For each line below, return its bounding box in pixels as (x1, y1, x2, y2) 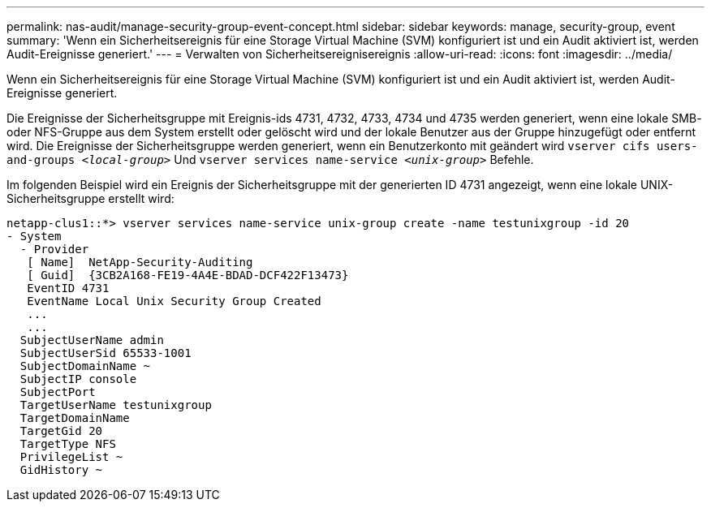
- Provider (19, 243, 89, 256)
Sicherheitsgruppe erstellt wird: (6, 192, 175, 205)
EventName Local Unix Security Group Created (27, 295, 321, 308)
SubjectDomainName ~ (19, 359, 151, 372)
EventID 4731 (27, 282, 110, 295)
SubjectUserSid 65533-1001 (19, 347, 192, 359)
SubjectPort (19, 385, 96, 398)
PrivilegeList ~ (19, 450, 123, 463)
